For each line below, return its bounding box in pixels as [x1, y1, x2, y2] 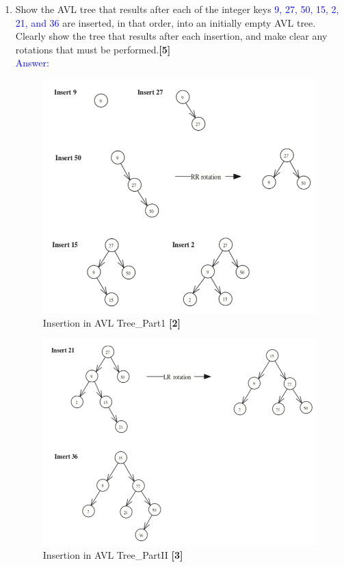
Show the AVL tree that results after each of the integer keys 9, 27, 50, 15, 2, [15, 2, 339, 16]
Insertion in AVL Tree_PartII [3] [42, 548, 183, 562]
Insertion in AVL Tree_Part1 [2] [42, 315, 181, 329]
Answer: [15, 55, 49, 70]
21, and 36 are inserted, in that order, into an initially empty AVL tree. [15, 15, 316, 29]
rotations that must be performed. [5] [15, 42, 171, 56]
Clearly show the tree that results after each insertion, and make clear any [15, 29, 328, 43]
